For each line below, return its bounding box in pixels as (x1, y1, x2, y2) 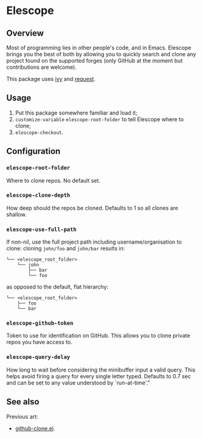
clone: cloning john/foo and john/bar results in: (6, 245, 125, 252)
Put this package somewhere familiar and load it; (15, 109, 138, 116)
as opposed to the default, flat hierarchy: (6, 283, 108, 291)
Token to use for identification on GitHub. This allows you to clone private (6, 332, 190, 339)
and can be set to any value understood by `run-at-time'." (6, 379, 150, 386)
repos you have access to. (6, 339, 72, 346)
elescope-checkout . (15, 129, 64, 136)
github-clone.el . (15, 425, 55, 432)
